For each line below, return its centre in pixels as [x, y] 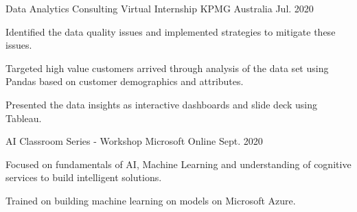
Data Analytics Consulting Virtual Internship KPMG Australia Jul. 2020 [160, 8]
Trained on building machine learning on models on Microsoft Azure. [151, 200]
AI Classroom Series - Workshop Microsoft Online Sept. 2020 [134, 141]
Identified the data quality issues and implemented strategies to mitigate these [171, 31]
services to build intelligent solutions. [84, 177]
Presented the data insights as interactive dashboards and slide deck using [161, 104]
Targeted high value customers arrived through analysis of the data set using [167, 68]
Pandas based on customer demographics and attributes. [125, 81]
